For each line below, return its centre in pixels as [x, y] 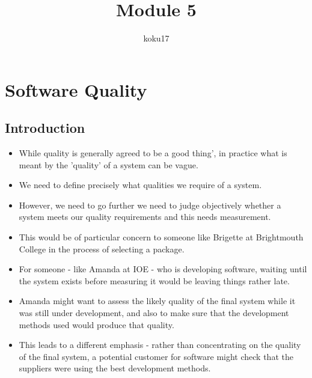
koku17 [156, 38]
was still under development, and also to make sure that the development [154, 313]
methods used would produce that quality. [96, 324]
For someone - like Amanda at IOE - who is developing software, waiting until [163, 269]
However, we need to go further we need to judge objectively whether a [150, 205]
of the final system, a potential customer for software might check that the [156, 356]
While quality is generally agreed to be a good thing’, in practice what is [153, 153]
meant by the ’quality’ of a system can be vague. [109, 164]
